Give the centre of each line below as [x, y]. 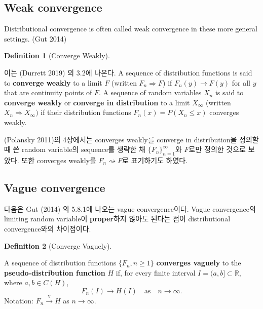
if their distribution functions [86, 112]
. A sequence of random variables [150, 92]
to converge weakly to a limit [53, 82]
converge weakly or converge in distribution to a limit [97, 102]
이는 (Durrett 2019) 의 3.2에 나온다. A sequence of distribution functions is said [128, 72]
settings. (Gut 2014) [35, 38]
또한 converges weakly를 [59, 160]
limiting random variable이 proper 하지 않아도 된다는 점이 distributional [117, 219]
